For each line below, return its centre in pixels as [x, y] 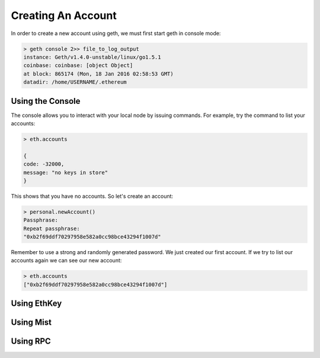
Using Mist [31, 323]
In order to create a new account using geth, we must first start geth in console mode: [116, 33]
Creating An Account [64, 15]
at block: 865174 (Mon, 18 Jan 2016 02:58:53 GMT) [99, 74]
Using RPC [31, 341]
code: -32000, [44, 164]
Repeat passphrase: [52, 228]
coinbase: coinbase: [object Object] [78, 66]
